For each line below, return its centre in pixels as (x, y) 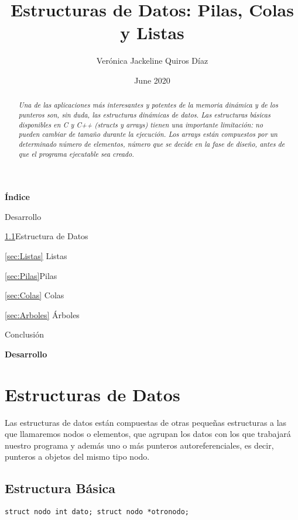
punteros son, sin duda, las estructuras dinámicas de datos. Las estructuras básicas (144, 114)
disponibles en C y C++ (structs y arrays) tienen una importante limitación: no (141, 124)
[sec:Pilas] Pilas (31, 275)
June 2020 (152, 80)
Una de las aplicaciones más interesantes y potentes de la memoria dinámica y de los (148, 105)
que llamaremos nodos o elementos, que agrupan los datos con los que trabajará (148, 434)
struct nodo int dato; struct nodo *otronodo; (97, 512)
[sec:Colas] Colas (35, 295)
